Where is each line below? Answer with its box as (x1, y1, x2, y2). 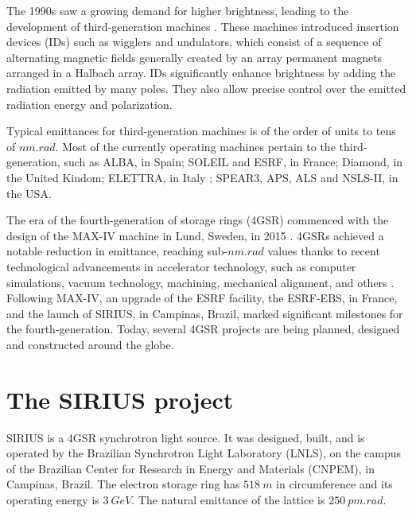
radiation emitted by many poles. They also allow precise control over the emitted (6, 80, 406, 96)
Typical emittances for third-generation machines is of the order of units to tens (6, 122, 396, 139)
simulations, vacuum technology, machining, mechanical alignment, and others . (6, 274, 395, 290)
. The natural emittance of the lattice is (131, 491, 325, 507)
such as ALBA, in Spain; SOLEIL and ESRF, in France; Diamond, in (64, 154, 403, 170)
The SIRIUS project (6, 383, 234, 415)
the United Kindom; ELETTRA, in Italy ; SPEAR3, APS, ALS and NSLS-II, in (6, 169, 398, 185)
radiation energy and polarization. (6, 95, 173, 112)
